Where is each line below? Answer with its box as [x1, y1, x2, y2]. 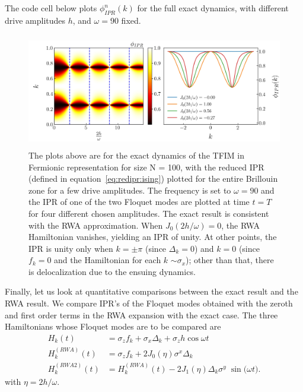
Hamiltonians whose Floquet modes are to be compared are [5, 320, 221, 333]
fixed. [121, 14, 141, 26]
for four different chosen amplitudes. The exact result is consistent [28, 207, 269, 219]
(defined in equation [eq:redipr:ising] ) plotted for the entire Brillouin [28, 172, 278, 185]
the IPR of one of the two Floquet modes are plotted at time [28, 195, 250, 208]
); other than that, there [186, 254, 274, 266]
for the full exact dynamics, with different [137, 2, 289, 14]
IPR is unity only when [28, 242, 113, 254]
